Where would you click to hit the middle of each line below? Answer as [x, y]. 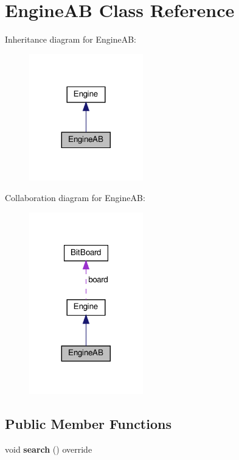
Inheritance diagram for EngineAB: [71, 39]
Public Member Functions [88, 424]
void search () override [49, 449]
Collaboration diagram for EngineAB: [75, 198]
